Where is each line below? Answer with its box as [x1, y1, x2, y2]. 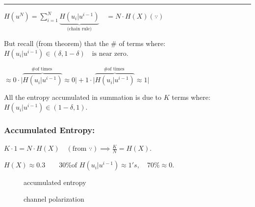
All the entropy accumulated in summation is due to [4, 92, 162, 102]
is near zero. [92, 50, 128, 58]
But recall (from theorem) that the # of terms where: [4, 38, 166, 48]
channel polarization [24, 193, 84, 204]
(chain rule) [67, 26, 92, 31]
